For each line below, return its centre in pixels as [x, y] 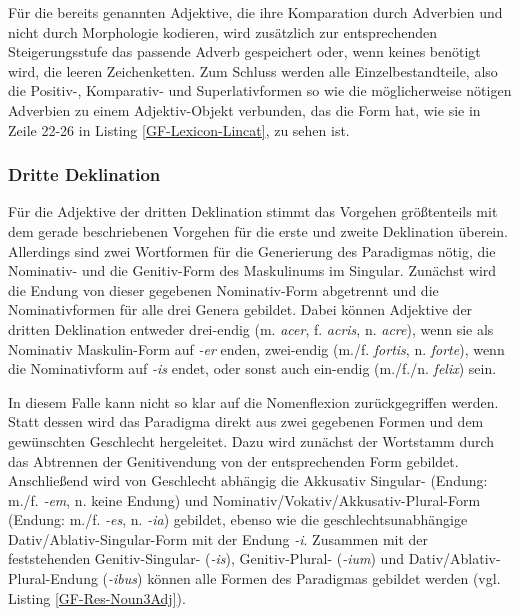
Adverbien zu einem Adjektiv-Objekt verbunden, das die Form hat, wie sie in [244, 109]
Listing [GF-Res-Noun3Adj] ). [97, 597]
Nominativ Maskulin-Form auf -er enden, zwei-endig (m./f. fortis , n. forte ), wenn [256, 348]
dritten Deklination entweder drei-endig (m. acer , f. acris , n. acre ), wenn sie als [251, 328]
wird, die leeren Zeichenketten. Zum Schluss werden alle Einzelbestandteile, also [253, 70]
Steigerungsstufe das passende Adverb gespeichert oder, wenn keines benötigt [244, 51]
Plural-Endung [53, 578]
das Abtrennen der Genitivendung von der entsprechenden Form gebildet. [233, 460]
